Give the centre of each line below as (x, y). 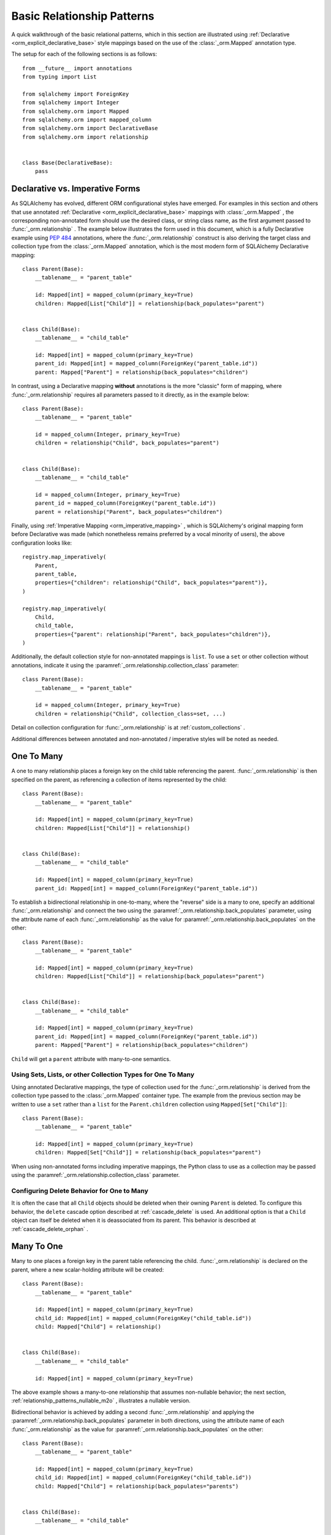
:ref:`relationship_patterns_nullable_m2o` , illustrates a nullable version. (101, 1401)
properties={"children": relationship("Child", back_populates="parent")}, (151, 583)
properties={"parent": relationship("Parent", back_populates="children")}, (153, 634)
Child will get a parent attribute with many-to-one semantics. (91, 1059)
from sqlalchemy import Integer (71, 103)
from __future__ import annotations (77, 68)
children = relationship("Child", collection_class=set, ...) (130, 713)
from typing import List (59, 77)
